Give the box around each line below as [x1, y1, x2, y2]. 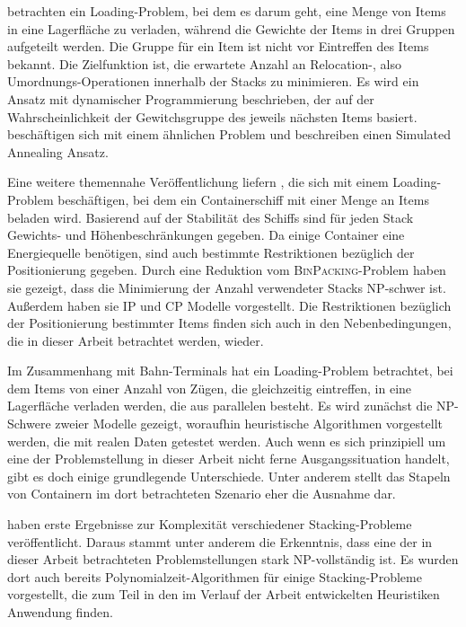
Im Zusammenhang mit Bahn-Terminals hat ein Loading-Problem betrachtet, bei [7, 361, 453, 380]
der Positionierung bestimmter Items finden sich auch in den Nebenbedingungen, [7, 313, 452, 332]
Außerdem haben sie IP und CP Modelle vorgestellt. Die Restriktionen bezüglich [7, 296, 452, 314]
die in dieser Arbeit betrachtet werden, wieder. [7, 331, 264, 349]
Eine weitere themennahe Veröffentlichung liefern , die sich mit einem [7, 172, 389, 191]
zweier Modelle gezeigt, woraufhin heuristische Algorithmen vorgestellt [55, 414, 443, 433]
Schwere [7, 414, 51, 433]
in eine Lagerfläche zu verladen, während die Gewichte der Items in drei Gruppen [7, 19, 455, 38]
